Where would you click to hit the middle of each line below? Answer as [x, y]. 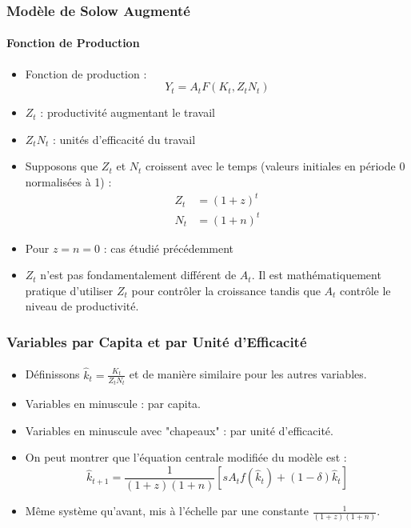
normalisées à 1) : [68, 182]
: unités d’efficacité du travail [124, 139]
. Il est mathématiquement [316, 275]
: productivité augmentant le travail [128, 112]
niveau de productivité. [82, 306]
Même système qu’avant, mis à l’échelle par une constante [167, 511]
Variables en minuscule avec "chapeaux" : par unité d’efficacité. [179, 430]
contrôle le [365, 290]
